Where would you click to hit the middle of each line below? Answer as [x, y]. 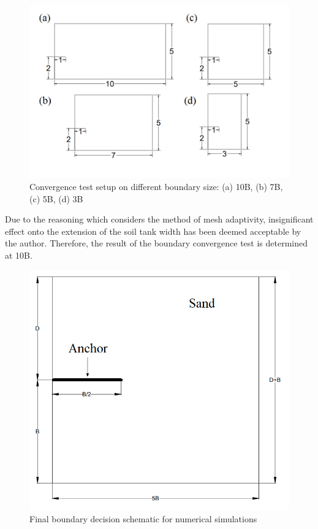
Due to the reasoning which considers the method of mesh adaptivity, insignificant [159, 219]
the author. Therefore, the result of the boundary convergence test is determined [157, 243]
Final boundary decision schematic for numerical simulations [143, 518]
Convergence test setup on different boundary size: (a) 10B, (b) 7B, [156, 186]
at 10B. [19, 255]
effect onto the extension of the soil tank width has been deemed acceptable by [153, 231]
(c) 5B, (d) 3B [56, 198]
